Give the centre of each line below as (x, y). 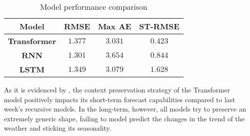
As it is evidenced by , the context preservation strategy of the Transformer (117, 90)
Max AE (115, 26)
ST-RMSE (159, 26)
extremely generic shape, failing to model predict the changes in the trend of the (125, 118)
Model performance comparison (94, 7)
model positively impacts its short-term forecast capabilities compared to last (120, 99)
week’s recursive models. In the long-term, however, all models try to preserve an (125, 109)
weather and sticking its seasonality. (58, 128)
